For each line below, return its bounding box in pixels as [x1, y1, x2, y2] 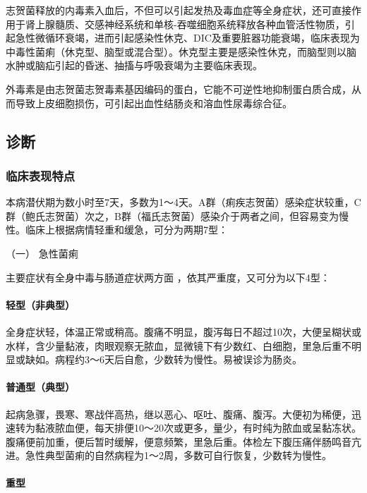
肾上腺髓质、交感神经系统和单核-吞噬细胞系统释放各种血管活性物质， [25, 16, 345, 31]
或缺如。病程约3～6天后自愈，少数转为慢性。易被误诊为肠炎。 [15, 352, 302, 367]
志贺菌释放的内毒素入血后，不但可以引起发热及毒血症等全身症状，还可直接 [6, 3, 351, 17]
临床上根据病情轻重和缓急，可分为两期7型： [25, 222, 228, 237]
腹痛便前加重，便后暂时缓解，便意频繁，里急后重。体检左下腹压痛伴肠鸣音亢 [6, 434, 361, 449]
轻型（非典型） [6, 297, 75, 312]
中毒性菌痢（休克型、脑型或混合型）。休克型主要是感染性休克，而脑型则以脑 [6, 44, 356, 59]
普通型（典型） [6, 379, 75, 394]
